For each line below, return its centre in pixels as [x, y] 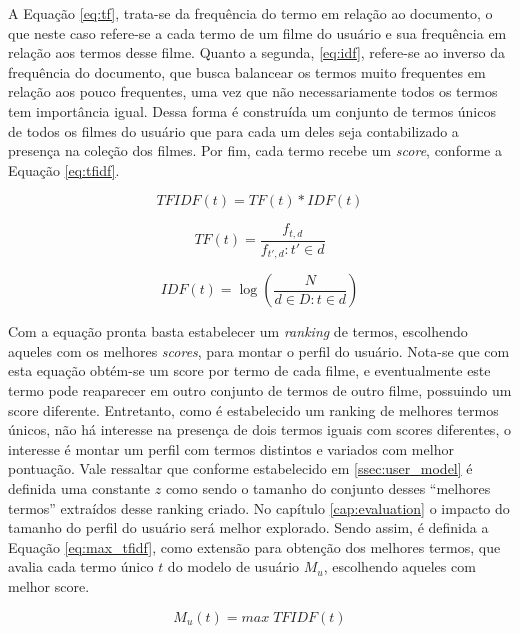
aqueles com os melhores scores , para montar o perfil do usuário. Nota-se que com [259, 350]
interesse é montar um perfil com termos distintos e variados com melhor [231, 448]
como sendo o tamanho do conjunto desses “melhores [328, 488]
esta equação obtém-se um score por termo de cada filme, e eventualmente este [249, 370]
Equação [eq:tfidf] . [64, 169]
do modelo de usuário [233, 566]
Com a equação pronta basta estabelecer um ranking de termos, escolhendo [238, 331]
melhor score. [49, 586]
